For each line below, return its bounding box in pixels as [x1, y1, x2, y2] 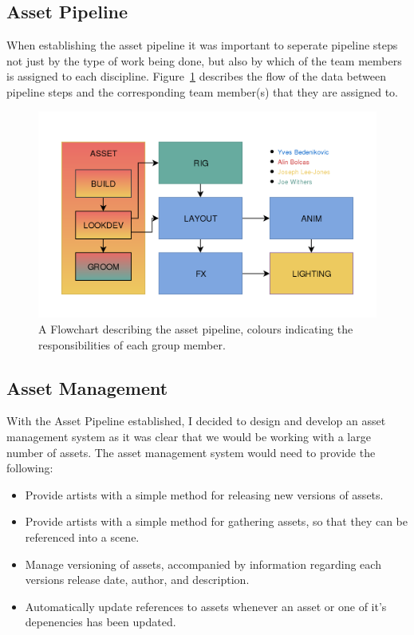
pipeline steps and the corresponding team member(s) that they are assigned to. [6, 83, 398, 100]
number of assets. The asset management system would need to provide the [6, 444, 376, 460]
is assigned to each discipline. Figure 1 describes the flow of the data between [6, 68, 386, 85]
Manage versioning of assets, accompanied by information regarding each [25, 555, 381, 572]
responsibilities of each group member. [38, 336, 226, 353]
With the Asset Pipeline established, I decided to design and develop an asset [6, 412, 386, 429]
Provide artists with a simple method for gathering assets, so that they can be [25, 513, 408, 530]
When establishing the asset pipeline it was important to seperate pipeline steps [6, 37, 398, 53]
